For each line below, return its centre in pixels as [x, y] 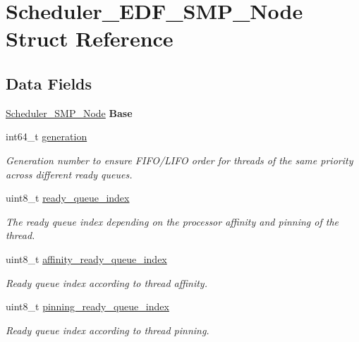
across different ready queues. [69, 174]
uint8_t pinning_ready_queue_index [87, 306]
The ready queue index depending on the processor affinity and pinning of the [172, 221]
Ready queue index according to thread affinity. [107, 282]
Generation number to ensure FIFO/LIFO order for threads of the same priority [179, 160]
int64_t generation [47, 136]
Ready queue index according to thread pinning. [108, 330]
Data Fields [49, 83]
